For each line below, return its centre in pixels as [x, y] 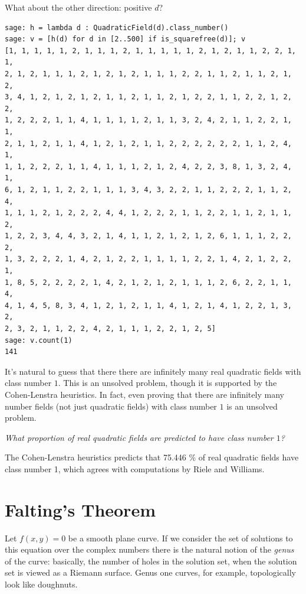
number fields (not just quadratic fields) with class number [111, 406]
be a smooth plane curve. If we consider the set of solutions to [180, 538]
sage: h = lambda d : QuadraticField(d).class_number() [117, 27]
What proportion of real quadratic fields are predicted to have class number [139, 437]
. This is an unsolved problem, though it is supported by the [167, 383]
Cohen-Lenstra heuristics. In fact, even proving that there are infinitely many [144, 394]
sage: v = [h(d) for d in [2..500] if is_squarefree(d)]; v [125, 39]
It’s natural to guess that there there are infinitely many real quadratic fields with [153, 371]
